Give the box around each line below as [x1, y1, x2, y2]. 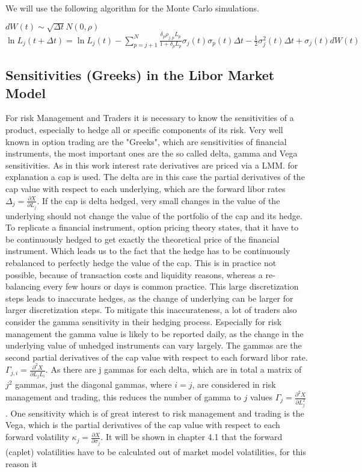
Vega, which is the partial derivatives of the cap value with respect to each [5, 418, 280, 431]
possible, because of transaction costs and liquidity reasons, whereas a [5, 268, 263, 281]
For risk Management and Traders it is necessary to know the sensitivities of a [5, 111, 294, 124]
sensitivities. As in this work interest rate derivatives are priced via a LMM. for [5, 158, 298, 171]
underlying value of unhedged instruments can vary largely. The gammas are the [5, 339, 302, 352]
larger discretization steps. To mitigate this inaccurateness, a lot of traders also [5, 303, 297, 316]
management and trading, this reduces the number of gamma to [5, 391, 241, 403]
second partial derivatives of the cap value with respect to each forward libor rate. [5, 350, 308, 363]
